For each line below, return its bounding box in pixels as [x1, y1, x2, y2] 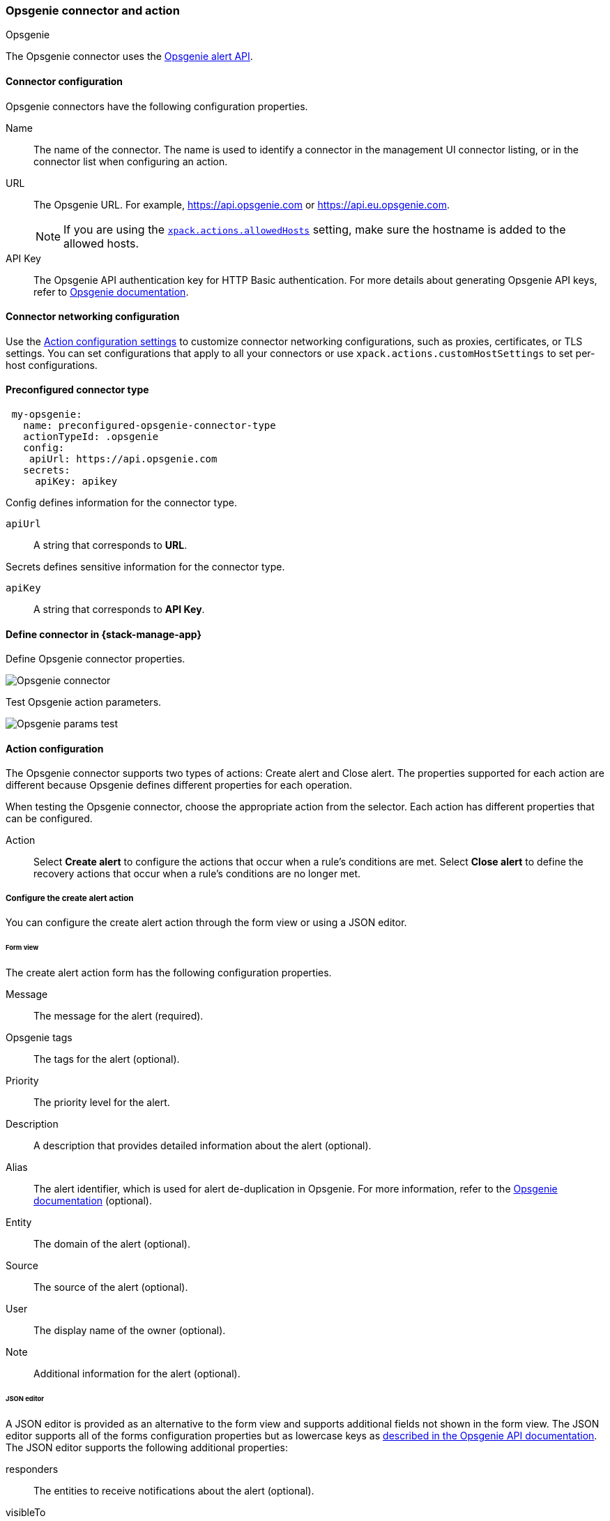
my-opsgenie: [11, 409, 82, 421]
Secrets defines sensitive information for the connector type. [6, 561, 285, 573]
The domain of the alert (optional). [33, 1237, 190, 1250]
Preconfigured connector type [6, 384, 149, 396]
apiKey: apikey [35, 476, 118, 487]
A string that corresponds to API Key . [33, 603, 205, 616]
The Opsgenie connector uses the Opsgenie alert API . [6, 50, 253, 63]
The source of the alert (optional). [33, 1280, 188, 1293]
